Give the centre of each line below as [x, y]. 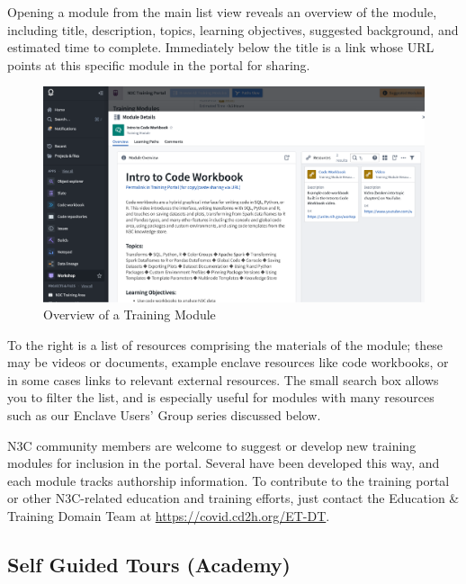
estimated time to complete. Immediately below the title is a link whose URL [221, 47]
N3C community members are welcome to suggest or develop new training [212, 445]
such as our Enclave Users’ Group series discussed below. [164, 415]
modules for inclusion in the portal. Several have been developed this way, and [224, 463]
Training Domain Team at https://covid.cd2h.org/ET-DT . [169, 516]
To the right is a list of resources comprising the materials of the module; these [225, 344]
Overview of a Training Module [130, 314]
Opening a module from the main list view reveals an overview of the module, [222, 12]
